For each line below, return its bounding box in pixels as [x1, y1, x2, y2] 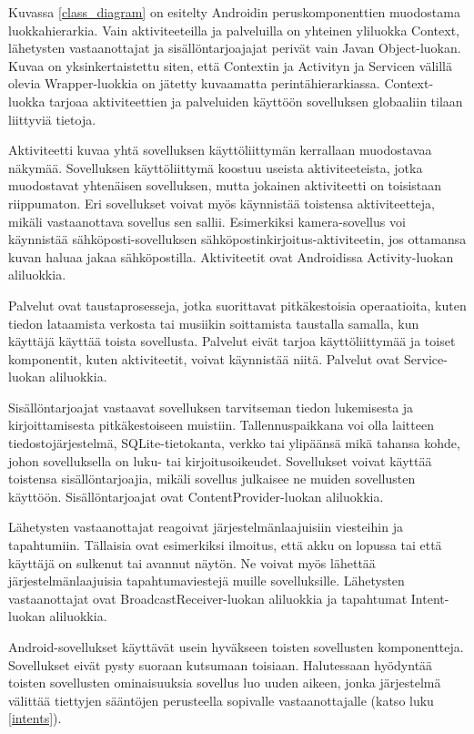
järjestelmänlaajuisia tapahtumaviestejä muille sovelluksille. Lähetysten [8, 571, 405, 590]
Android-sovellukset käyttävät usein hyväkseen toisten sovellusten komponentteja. [8, 637, 464, 656]
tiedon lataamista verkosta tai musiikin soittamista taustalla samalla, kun [8, 313, 419, 332]
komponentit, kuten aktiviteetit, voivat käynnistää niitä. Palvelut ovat [8, 349, 400, 368]
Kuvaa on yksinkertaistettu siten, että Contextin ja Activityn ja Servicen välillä [8, 56, 452, 75]
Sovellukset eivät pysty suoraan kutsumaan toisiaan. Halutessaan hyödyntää [8, 655, 433, 674]
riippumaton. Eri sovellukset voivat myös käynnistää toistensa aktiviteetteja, [8, 193, 435, 212]
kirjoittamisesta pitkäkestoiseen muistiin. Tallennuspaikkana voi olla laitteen [8, 415, 434, 434]
